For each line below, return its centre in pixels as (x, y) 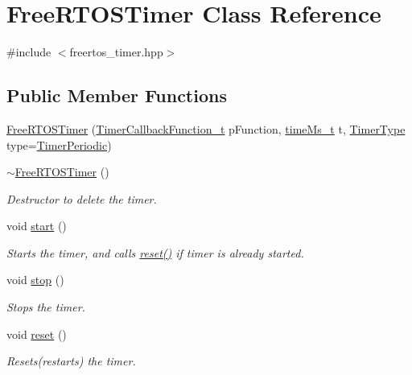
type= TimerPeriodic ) (59, 144)
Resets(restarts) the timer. (71, 361)
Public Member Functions (117, 95)
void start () (37, 226)
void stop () (35, 280)
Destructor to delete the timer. (82, 198)
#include (29, 52)
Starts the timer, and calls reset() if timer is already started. (155, 252)
